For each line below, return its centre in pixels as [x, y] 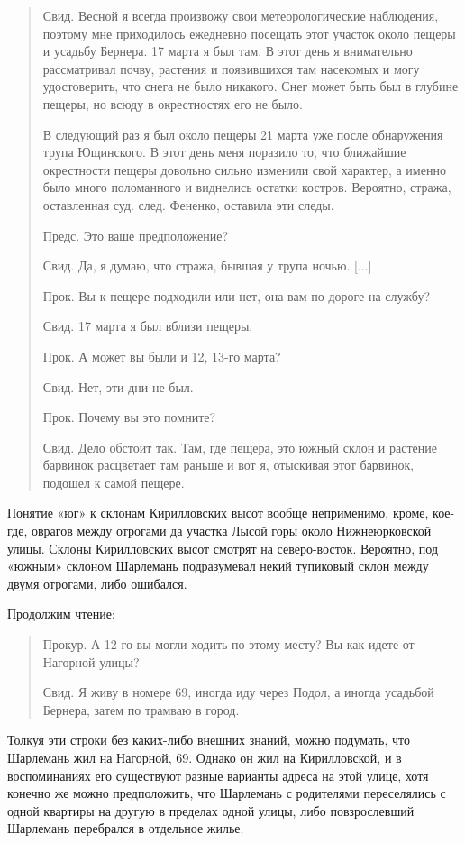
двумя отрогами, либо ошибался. [97, 583]
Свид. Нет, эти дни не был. [118, 386]
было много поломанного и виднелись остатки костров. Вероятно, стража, [247, 187]
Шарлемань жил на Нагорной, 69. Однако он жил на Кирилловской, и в [205, 757]
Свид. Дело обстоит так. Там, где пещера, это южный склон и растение [240, 447]
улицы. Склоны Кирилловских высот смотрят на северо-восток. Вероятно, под [223, 548]
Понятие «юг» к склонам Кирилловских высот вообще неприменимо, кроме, [218, 513]
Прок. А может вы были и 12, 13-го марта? [162, 356]
